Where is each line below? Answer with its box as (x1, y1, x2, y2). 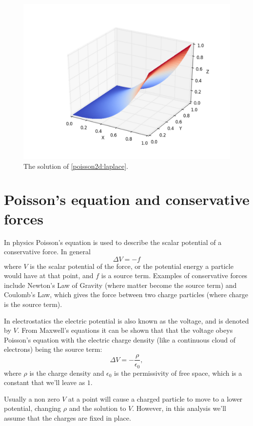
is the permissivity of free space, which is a (114, 367, 242, 378)
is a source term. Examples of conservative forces (101, 270, 248, 281)
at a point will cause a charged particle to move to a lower (68, 393, 243, 404)
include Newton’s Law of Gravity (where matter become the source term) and (4, 280, 237, 290)
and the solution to (69, 403, 126, 413)
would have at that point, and (4, 270, 94, 281)
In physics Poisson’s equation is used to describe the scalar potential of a (4, 237, 222, 247)
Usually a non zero (4, 393, 60, 404)
